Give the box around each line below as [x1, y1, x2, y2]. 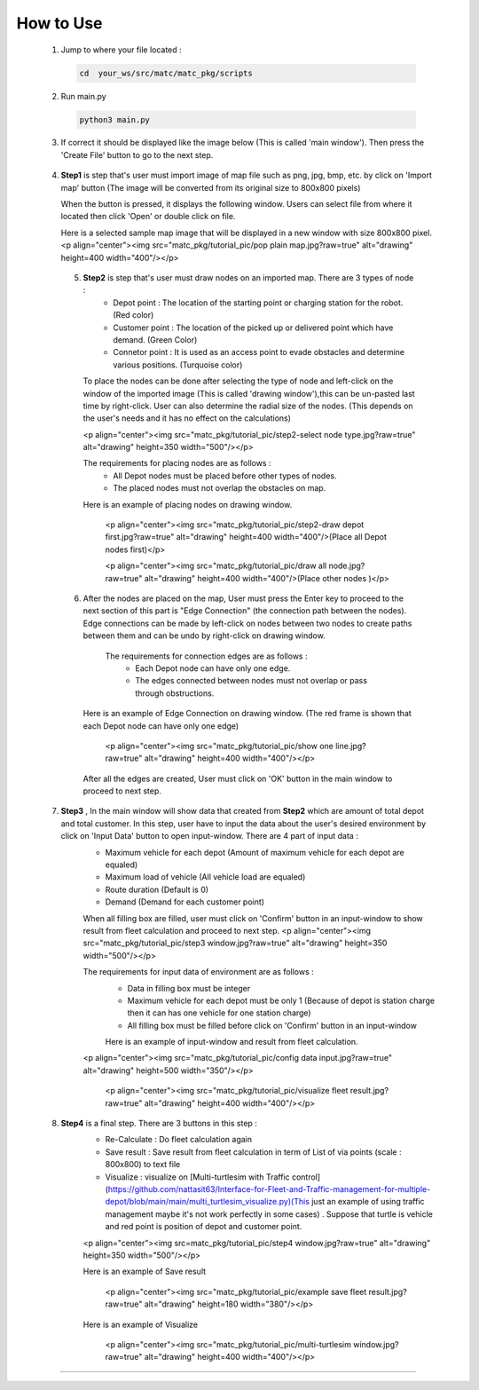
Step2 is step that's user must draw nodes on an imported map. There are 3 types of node [82, 272, 414, 283]
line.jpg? [335, 740, 367, 751]
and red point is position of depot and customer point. [105, 1221, 302, 1232]
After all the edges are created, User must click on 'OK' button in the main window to [82, 773, 393, 784]
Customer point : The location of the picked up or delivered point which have [113, 322, 394, 333]
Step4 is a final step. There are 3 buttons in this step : [60, 1118, 257, 1129]
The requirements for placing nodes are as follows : [82, 458, 271, 469]
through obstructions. [135, 688, 215, 699]
